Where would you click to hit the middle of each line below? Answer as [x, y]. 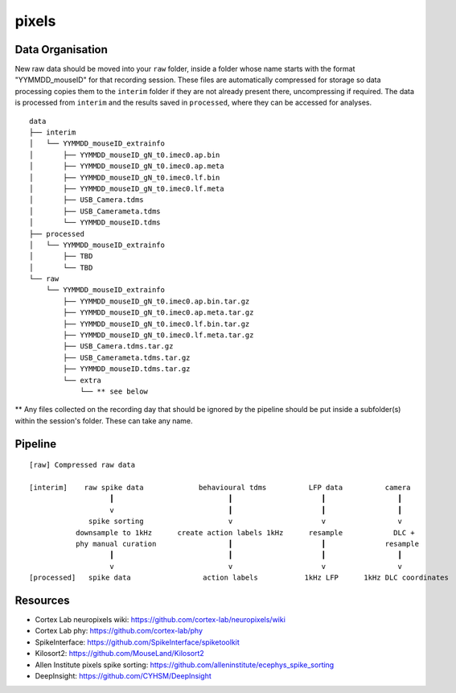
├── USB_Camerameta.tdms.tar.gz [127, 357]
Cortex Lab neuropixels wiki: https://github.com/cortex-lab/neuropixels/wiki [160, 619]
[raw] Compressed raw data [82, 465]
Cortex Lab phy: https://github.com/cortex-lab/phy [119, 631]
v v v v [256, 566]
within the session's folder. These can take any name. [104, 421]
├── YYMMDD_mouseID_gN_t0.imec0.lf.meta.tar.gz [158, 335]
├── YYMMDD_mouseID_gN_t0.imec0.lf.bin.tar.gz [156, 324]
